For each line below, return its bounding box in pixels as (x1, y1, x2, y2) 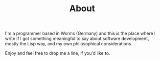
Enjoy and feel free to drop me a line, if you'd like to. (5, 50, 110, 56)
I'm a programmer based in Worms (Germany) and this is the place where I (5, 30, 156, 37)
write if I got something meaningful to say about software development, (5, 36, 149, 41)
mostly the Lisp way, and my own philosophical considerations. (5, 41, 133, 47)
